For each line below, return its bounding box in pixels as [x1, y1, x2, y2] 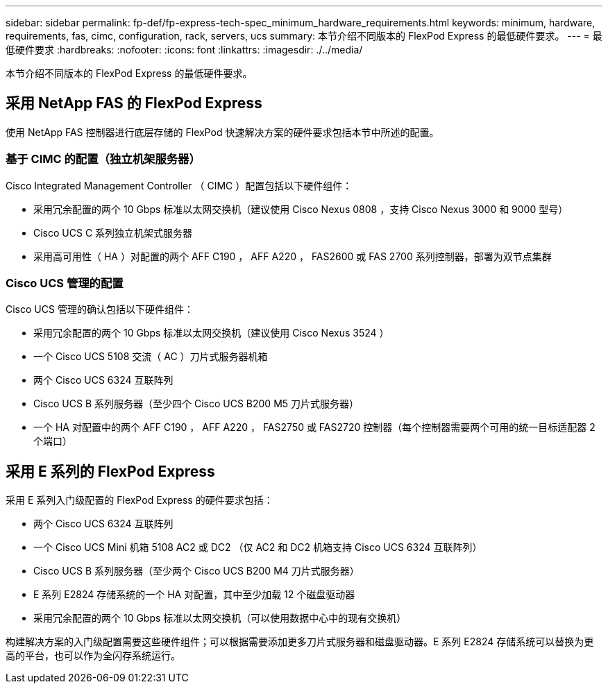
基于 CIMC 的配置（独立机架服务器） [6, 152, 201, 167]
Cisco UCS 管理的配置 [6, 275, 124, 290]
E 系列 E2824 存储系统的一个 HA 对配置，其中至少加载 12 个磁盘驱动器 [33, 588, 355, 601]
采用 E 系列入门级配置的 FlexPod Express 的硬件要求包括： [6, 494, 273, 507]
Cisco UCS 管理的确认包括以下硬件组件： [6, 303, 194, 316]
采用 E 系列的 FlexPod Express [6, 462, 215, 480]
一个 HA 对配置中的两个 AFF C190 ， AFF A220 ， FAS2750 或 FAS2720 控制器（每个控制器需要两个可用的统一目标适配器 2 [33, 421, 596, 434]
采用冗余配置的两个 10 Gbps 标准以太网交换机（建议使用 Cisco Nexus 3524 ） [33, 327, 389, 339]
